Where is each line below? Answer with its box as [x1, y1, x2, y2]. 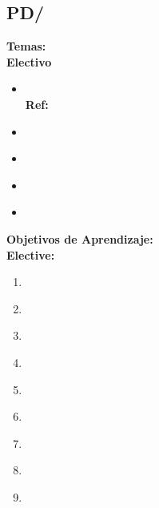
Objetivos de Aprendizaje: [6, 230, 153, 247]
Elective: [6, 246, 55, 263]
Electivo [6, 53, 52, 70]
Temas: [6, 38, 46, 54]
